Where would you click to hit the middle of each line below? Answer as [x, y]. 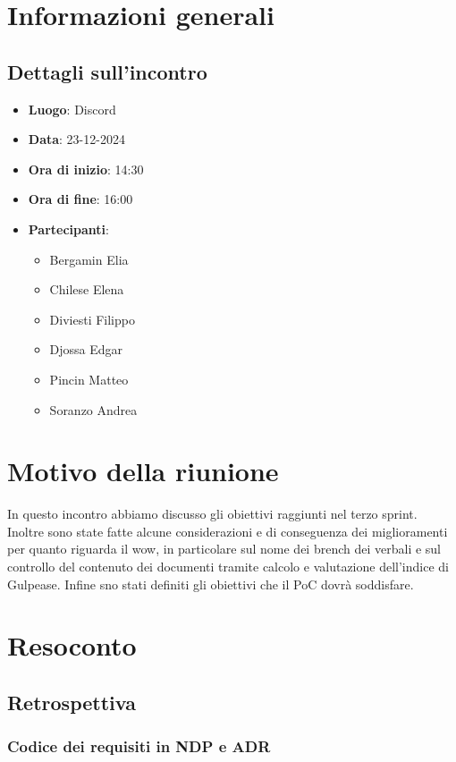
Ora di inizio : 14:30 [86, 169]
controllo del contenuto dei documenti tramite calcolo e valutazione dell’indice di [228, 567]
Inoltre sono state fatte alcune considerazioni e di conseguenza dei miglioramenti [228, 531]
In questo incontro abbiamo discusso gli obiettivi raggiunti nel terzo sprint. [212, 514]
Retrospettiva [72, 702]
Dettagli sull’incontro [107, 71]
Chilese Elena [87, 289]
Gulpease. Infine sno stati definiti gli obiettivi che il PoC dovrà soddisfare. [211, 584]
